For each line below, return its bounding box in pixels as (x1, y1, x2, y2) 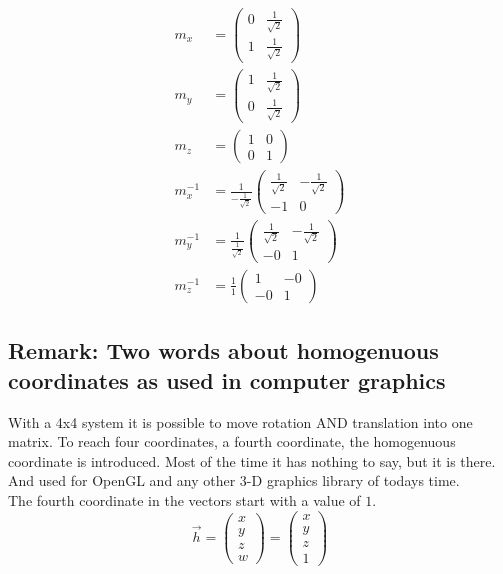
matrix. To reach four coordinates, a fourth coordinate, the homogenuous (8, 431, 456, 452)
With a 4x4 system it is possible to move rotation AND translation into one (8, 411, 473, 432)
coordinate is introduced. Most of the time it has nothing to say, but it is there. (8, 450, 496, 471)
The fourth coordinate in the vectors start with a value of (8, 489, 361, 510)
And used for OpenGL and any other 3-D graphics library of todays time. (8, 470, 460, 491)
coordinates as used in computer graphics (8, 364, 446, 395)
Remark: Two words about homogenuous (8, 335, 439, 366)
